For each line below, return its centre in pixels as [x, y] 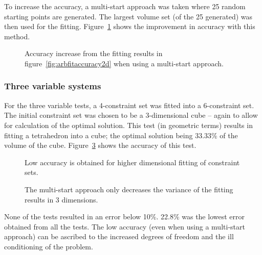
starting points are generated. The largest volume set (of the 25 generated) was [128, 16]
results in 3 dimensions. [61, 199]
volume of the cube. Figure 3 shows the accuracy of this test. [100, 145]
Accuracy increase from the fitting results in [94, 53]
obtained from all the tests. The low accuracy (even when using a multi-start [125, 226]
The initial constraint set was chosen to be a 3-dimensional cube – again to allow [131, 115]
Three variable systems [53, 86]
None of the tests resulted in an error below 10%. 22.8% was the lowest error [124, 216]
